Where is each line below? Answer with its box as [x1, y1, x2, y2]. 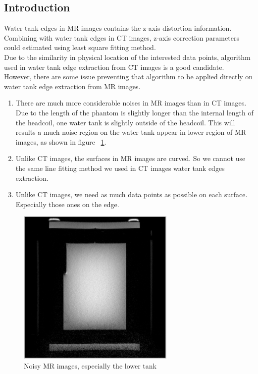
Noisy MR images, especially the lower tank [24, 360, 156, 371]
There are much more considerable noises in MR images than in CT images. [15, 98, 247, 108]
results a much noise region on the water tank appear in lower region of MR [15, 127, 247, 137]
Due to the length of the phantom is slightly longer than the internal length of [15, 107, 254, 117]
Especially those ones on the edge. [15, 199, 119, 209]
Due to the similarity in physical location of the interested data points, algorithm [4, 52, 251, 62]
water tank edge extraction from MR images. [4, 81, 141, 91]
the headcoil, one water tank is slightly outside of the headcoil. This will [15, 117, 235, 127]
